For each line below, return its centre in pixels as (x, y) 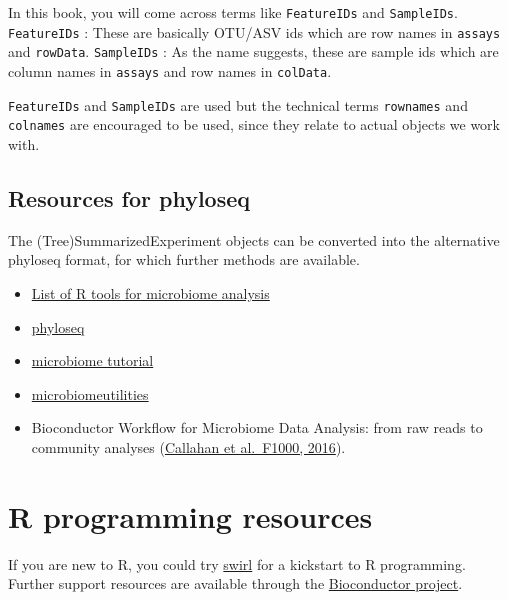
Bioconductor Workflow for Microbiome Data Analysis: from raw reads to (257, 427)
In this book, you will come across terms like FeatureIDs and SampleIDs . (233, 12)
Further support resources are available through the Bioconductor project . (235, 583)
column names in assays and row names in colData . (170, 70)
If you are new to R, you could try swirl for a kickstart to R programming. (237, 563)
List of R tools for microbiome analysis (150, 292)
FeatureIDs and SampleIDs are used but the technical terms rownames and (238, 104)
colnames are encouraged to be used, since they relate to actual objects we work (254, 124)
